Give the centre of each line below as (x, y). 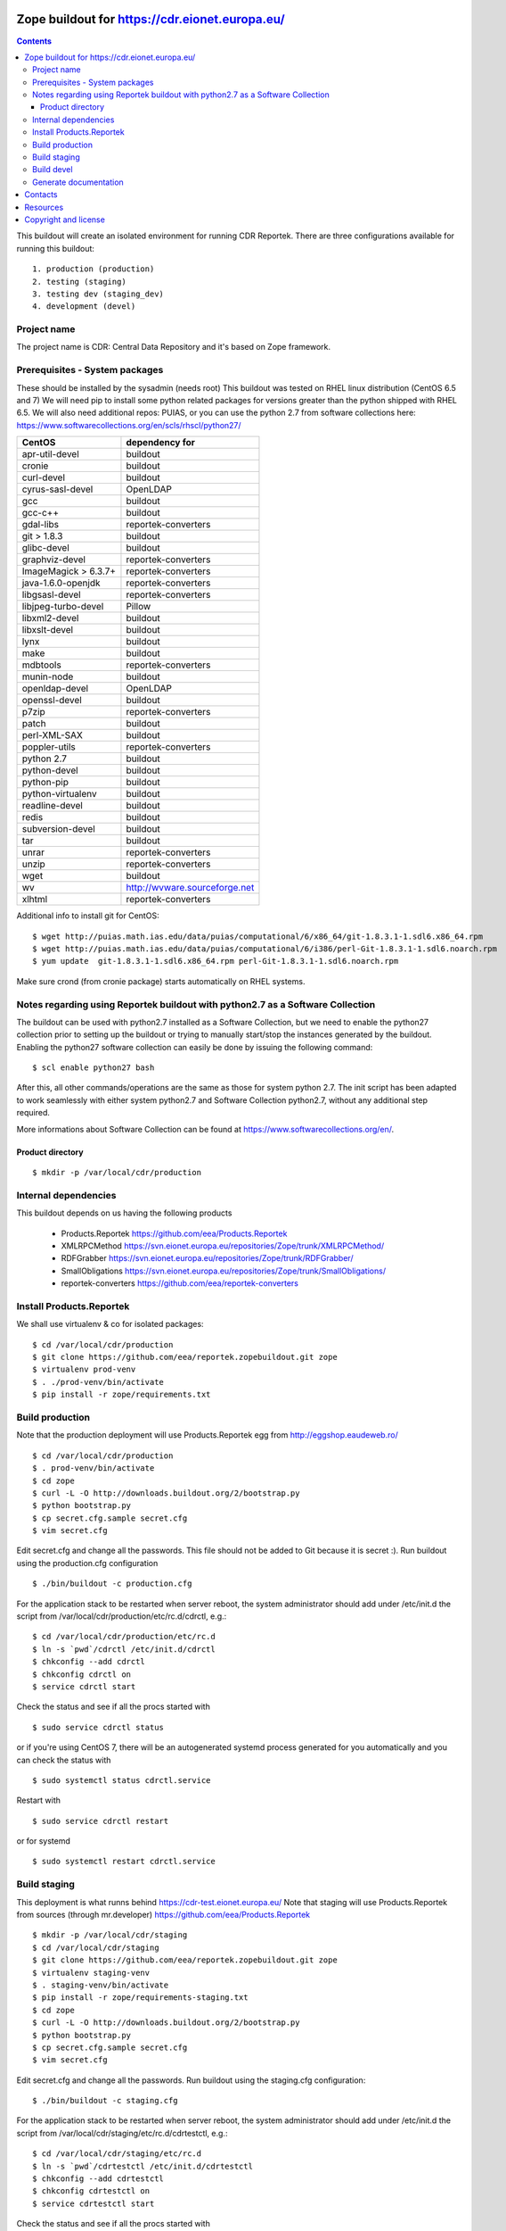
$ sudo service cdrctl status (98, 1727)
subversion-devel (58, 829)
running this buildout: (56, 248)
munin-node (48, 676)
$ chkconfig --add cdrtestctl (98, 2179)
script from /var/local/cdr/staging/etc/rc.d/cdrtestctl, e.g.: (122, 2133)
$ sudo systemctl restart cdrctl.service (124, 1862)
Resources (44, 207)
